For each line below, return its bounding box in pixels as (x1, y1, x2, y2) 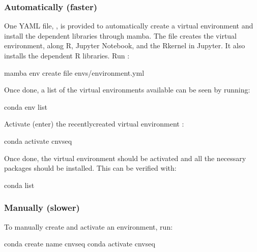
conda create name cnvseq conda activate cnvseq (4, 238, 155, 249)
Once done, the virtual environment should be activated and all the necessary (4, 152, 246, 163)
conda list (4, 179, 35, 190)
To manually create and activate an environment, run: (4, 221, 173, 232)
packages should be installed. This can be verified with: (4, 163, 177, 173)
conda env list (4, 101, 47, 112)
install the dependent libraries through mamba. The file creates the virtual (4, 30, 237, 41)
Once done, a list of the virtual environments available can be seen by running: (4, 84, 250, 95)
